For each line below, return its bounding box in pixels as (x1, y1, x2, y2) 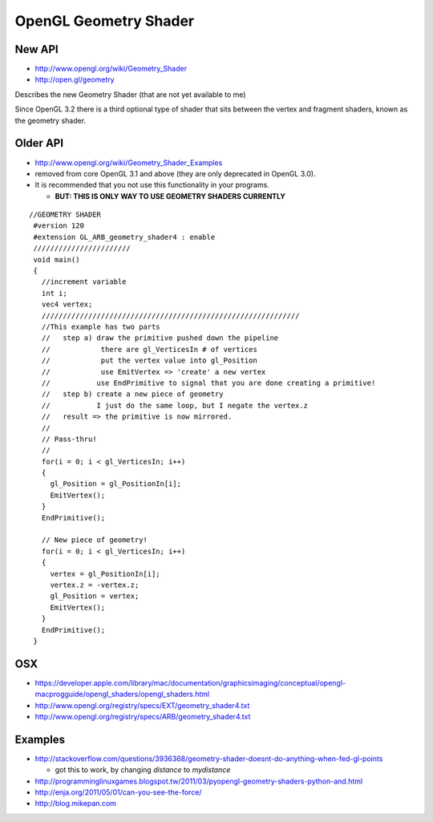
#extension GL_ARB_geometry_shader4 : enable (33, 233, 216, 241)
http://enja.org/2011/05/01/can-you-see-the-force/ (34, 788, 202, 797)
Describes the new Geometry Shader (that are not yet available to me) (14, 89, 246, 99)
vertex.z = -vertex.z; (50, 580, 140, 589)
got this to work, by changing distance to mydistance (55, 765, 231, 775)
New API (14, 43, 59, 56)
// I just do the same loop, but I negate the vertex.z (41, 401, 309, 410)
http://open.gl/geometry (34, 75, 115, 84)
